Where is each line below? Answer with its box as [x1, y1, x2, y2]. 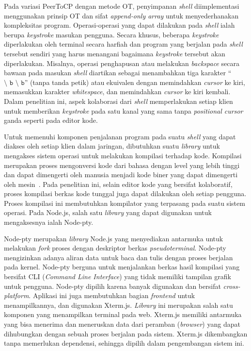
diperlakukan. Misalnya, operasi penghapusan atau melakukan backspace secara [4, 58, 239, 68]
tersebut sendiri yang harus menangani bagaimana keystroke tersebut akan [4, 48, 225, 58]
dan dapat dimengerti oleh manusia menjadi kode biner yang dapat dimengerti [4, 169, 238, 180]
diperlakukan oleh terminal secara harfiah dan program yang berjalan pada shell [4, 39, 243, 49]
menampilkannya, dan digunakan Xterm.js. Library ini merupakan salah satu [4, 300, 233, 310]
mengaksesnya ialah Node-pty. [4, 217, 94, 227]
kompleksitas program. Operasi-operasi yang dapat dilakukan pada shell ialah [4, 20, 235, 30]
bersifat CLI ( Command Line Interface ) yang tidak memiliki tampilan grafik [4, 271, 231, 282]
